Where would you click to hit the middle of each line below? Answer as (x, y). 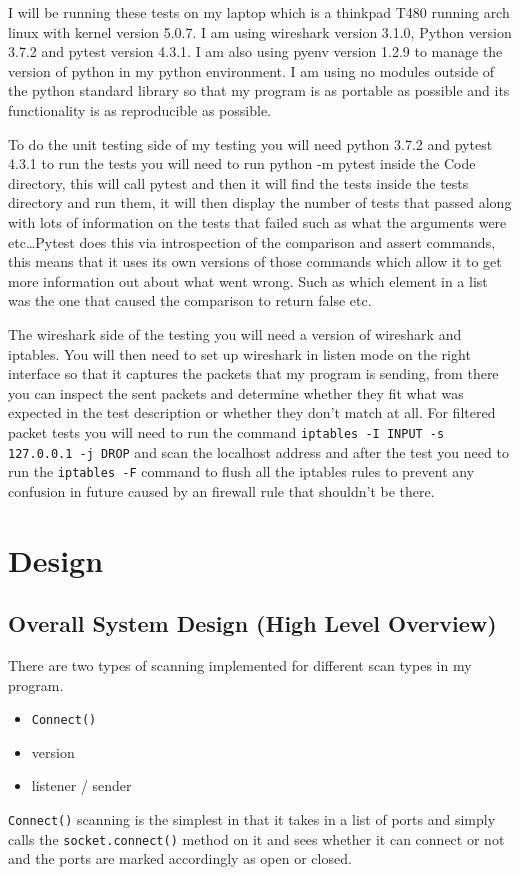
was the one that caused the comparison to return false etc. (190, 300)
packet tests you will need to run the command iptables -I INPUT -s (226, 431)
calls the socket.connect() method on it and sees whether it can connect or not (256, 838)
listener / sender (81, 785)
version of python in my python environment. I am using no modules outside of (251, 70)
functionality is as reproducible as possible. (139, 109)
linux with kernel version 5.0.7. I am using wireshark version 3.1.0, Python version (260, 31)
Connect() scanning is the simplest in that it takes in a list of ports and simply (252, 819)
